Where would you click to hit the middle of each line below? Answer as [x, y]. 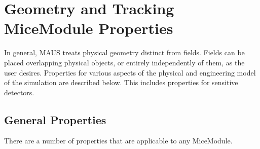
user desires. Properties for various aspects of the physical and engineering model [130, 72]
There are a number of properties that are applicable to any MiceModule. [118, 141]
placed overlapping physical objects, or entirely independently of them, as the [124, 62]
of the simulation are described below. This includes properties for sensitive [121, 82]
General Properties [55, 119]
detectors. [19, 92]
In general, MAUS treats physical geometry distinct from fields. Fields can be [124, 52]
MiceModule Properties [89, 28]
